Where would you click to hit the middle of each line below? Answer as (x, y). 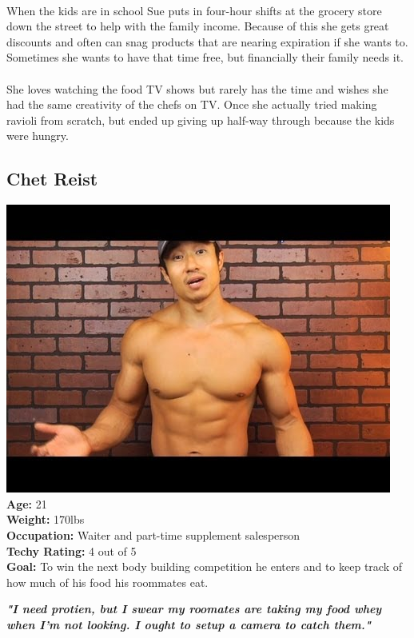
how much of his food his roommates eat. (107, 582)
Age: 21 (27, 503)
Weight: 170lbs (46, 519)
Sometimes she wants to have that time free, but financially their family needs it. (205, 57)
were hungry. (38, 136)
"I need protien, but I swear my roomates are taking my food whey (194, 609)
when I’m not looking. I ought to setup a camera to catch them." (189, 624)
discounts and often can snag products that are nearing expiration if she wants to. (207, 41)
